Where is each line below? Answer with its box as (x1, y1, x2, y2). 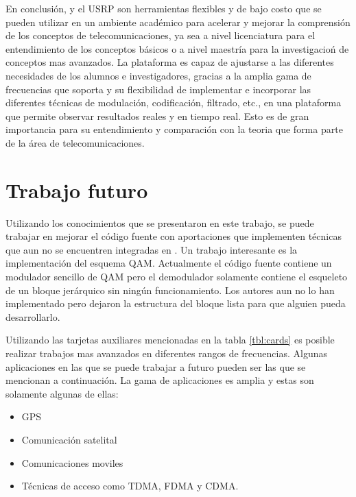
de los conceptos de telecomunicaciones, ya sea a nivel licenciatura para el (5, 28, 316, 43)
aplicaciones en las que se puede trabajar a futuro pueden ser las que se (5, 359, 306, 374)
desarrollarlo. (5, 309, 60, 324)
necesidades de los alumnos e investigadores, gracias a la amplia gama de (5, 68, 311, 82)
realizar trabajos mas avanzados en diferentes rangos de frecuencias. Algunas (5, 346, 327, 360)
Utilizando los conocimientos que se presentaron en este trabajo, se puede (5, 215, 314, 230)
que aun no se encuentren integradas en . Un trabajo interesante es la (5, 242, 298, 256)
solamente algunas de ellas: (5, 386, 119, 400)
